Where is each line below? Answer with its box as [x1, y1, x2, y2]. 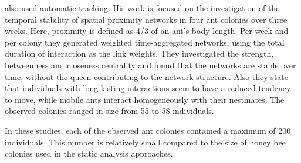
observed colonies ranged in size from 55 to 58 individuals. [5, 105, 214, 117]
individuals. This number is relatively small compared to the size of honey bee [5, 136, 286, 148]
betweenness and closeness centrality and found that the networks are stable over [5, 58, 296, 71]
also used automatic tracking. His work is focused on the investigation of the [5, 2, 280, 13]
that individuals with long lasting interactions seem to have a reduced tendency [5, 82, 291, 94]
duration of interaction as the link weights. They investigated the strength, [5, 47, 274, 60]
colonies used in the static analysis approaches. [5, 147, 173, 159]
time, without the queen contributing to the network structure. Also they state [5, 70, 288, 82]
